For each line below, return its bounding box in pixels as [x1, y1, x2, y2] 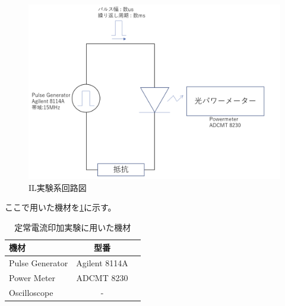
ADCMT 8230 [76, 272, 128, 284]
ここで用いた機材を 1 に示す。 [5, 201, 116, 213]
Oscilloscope [9, 286, 53, 298]
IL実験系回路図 [28, 181, 87, 193]
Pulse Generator [9, 257, 68, 269]
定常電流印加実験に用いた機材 [14, 221, 131, 233]
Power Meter [9, 272, 56, 284]
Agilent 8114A [76, 257, 128, 269]
